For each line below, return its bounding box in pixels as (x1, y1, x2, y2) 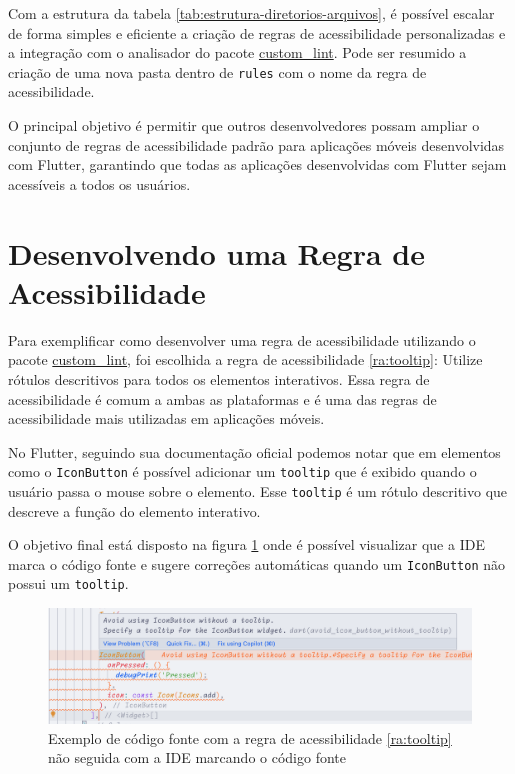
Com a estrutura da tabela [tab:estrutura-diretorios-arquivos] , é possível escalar (8, 3, 495, 23)
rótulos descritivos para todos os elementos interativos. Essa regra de (8, 368, 430, 389)
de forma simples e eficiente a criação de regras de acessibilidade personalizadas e (8, 22, 506, 43)
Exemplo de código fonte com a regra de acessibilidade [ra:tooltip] (48, 727, 452, 748)
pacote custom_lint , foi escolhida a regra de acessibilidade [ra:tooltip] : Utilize (8, 349, 483, 370)
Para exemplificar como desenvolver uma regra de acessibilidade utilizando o (8, 329, 476, 350)
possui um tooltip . (8, 573, 129, 594)
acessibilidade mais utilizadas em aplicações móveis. (8, 408, 325, 429)
